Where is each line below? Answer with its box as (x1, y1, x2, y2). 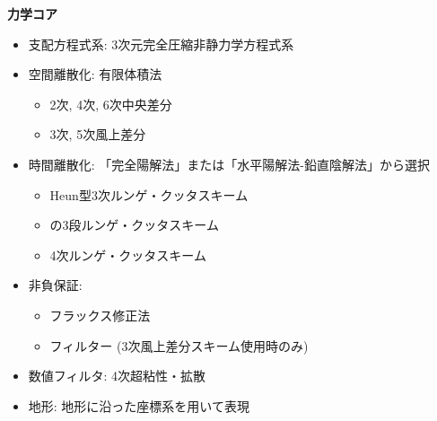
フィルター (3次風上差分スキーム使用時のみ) (49, 336, 309, 355)
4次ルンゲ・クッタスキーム (49, 245, 206, 264)
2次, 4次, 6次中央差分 (49, 94, 172, 113)
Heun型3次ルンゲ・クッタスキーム (49, 185, 249, 204)
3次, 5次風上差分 (49, 125, 146, 144)
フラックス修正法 (49, 305, 151, 324)
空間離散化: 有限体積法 (28, 65, 162, 83)
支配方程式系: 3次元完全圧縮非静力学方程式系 (28, 34, 294, 53)
